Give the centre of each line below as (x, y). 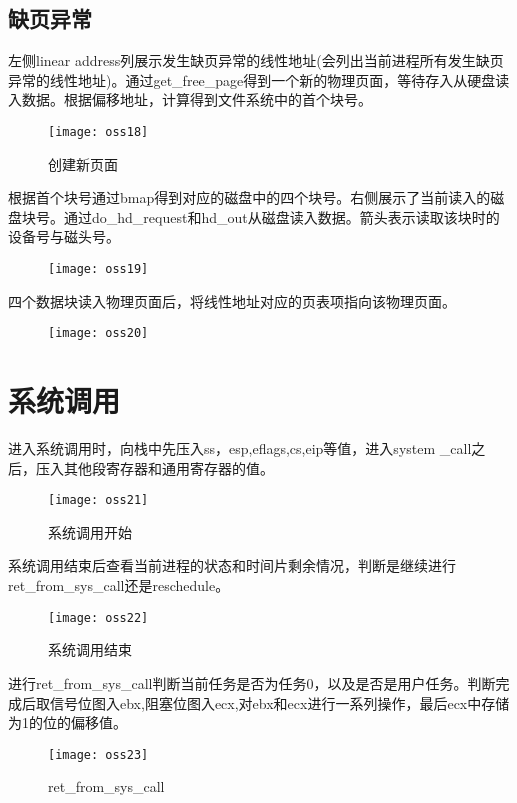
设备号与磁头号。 (64, 236)
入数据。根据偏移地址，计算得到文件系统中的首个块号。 (190, 99)
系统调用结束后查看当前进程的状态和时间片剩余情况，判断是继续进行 (232, 565)
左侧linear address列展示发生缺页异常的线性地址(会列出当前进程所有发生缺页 (256, 60)
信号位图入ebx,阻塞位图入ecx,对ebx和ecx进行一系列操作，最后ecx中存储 (279, 702)
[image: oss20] (98, 333)
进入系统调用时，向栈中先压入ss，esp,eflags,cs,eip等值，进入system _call (240, 448)
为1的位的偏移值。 (67, 722)
